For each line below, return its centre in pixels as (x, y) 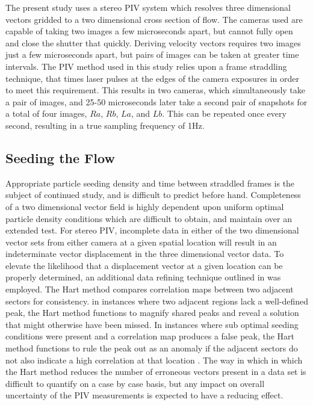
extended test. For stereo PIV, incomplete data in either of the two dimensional (152, 230)
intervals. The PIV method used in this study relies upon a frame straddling (146, 66)
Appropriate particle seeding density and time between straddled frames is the (150, 183)
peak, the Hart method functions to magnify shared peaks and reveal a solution (152, 313)
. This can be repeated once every (224, 113)
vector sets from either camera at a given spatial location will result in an (141, 242)
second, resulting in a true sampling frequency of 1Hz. (105, 125)
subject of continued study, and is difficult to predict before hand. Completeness (153, 195)
